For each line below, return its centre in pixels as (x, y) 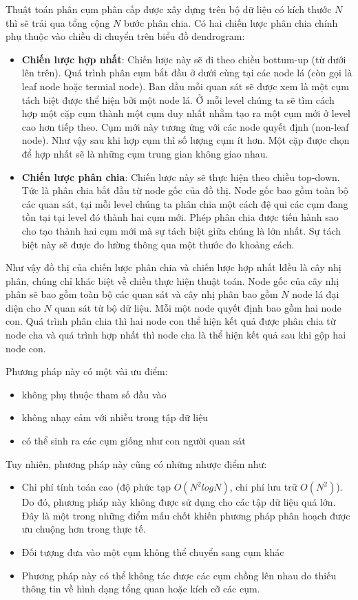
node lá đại (316, 294)
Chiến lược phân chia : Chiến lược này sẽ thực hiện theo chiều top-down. (181, 176)
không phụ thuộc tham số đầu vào (94, 394)
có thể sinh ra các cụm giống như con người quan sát (134, 441)
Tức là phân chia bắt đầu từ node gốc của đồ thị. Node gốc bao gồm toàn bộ (185, 190)
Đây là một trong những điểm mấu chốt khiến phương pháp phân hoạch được (186, 515)
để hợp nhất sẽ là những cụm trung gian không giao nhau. (145, 153)
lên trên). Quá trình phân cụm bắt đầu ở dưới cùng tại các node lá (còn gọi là (187, 73)
